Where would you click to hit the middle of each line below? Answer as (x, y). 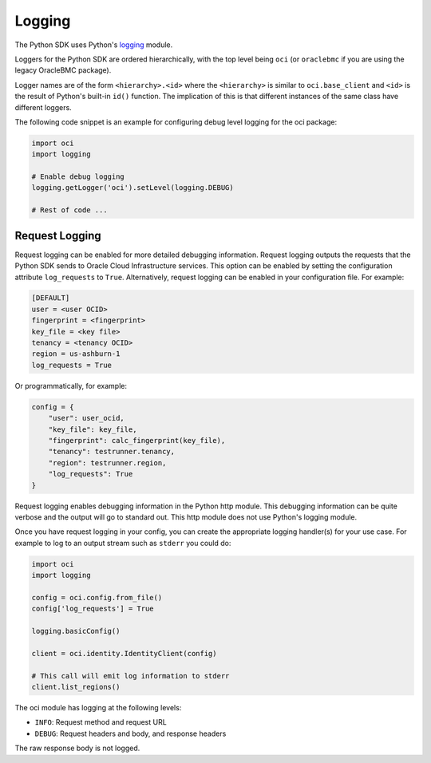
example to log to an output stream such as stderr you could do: (123, 543)
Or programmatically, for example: (71, 385)
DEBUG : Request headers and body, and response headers (130, 733)
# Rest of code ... (69, 210)
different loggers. (43, 107)
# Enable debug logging (78, 177)
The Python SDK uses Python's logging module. (94, 45)
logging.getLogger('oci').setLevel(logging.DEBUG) (133, 188)
